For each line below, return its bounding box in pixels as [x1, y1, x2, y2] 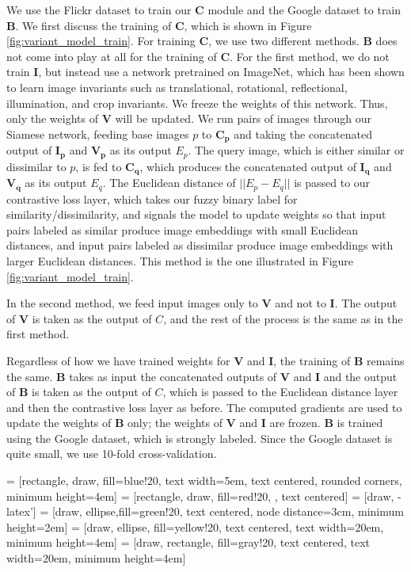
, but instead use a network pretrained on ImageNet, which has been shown [38, 63, 405, 80]
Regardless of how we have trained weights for [6, 352, 230, 368]
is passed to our [294, 174, 371, 191]
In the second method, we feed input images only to [6, 295, 258, 311]
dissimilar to [6, 158, 67, 174]
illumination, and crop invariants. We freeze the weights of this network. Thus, [6, 94, 388, 111]
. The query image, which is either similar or [188, 142, 405, 158]
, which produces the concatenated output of [139, 158, 356, 174]
